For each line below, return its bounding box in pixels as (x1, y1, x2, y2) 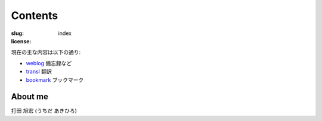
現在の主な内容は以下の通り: (11, 49, 81, 56)
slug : (11, 30, 24, 37)
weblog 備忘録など (26, 59, 72, 66)
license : (11, 37, 32, 44)
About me (11, 92, 49, 102)
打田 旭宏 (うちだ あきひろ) (11, 107, 78, 114)
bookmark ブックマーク (26, 76, 84, 83)
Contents (11, 9, 58, 22)
